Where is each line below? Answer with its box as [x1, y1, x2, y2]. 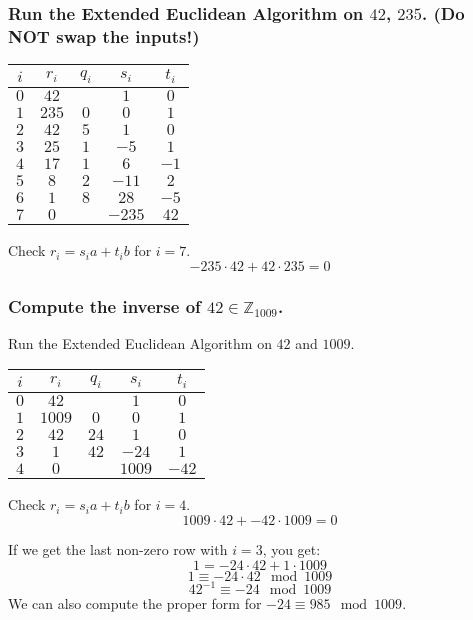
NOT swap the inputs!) [8, 23, 200, 48]
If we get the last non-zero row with [8, 539, 228, 560]
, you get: [262, 539, 321, 560]
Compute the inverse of [8, 293, 201, 318]
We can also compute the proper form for [8, 593, 262, 614]
